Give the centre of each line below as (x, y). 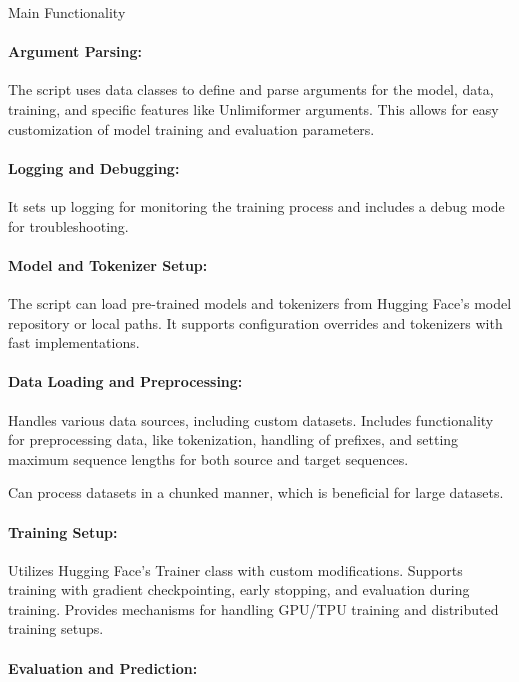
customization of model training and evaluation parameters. (191, 128)
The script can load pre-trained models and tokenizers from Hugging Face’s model (260, 302)
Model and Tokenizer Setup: (108, 264)
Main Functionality (67, 12)
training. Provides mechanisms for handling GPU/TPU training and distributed (253, 608)
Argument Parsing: (75, 51)
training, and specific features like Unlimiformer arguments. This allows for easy (253, 108)
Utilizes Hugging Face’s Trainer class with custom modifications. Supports (235, 569)
